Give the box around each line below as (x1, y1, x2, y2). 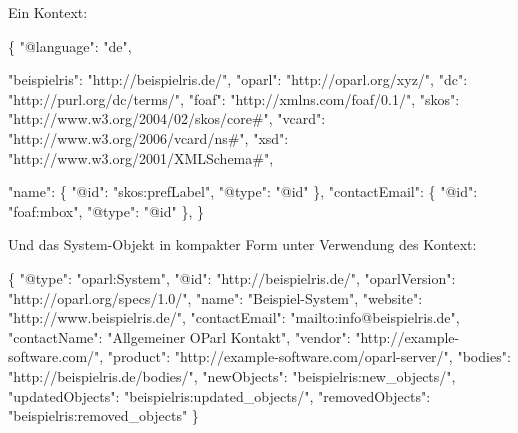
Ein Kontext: (8, 2, 88, 22)
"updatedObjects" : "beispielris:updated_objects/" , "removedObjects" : (8, 385, 431, 406)
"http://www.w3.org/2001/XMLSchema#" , (8, 147, 274, 168)
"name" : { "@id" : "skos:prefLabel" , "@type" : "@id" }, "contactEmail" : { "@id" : (8, 181, 478, 202)
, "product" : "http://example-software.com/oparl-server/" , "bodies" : (99, 346, 511, 367)
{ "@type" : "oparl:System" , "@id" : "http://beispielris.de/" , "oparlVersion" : (8, 267, 456, 288)
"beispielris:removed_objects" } (8, 405, 199, 426)
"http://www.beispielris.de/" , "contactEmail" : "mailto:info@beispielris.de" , (8, 307, 460, 328)
